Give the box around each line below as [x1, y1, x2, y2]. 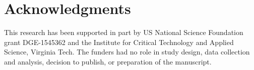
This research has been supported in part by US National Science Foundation [4, 27, 243, 37]
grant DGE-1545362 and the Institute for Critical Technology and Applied [4, 36, 234, 47]
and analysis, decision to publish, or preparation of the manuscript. [4, 56, 212, 66]
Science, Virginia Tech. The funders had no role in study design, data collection [4, 46, 250, 57]
